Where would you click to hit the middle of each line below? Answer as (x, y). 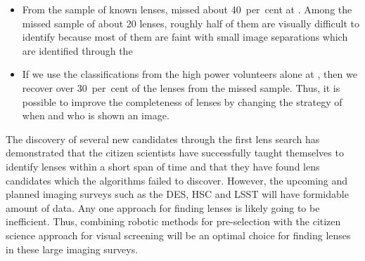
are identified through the (77, 50)
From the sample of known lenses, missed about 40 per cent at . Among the (187, 9)
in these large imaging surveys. (72, 249)
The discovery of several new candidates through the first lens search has (163, 139)
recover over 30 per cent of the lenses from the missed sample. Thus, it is (181, 87)
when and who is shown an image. (96, 115)
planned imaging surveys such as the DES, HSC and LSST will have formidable (177, 194)
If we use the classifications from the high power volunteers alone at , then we (190, 74)
